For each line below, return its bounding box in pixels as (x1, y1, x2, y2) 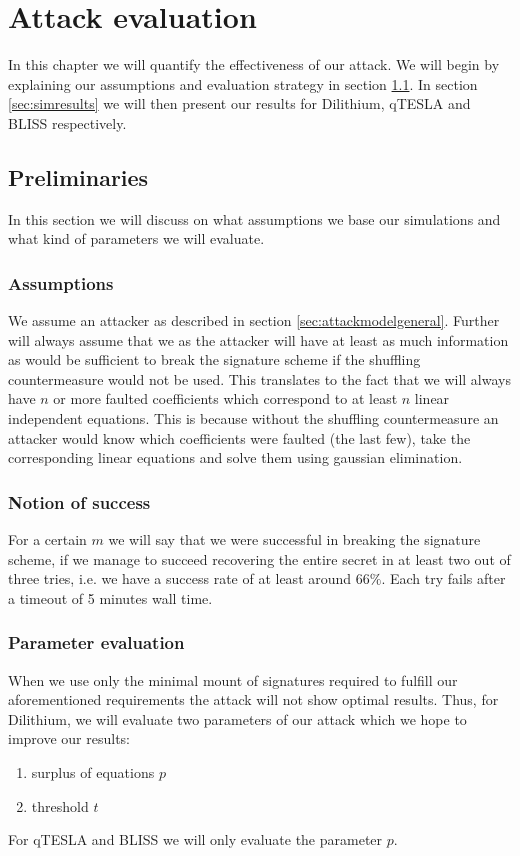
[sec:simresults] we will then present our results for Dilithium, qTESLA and (8, 93, 471, 114)
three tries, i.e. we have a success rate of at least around (8, 568, 352, 589)
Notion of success (8, 489, 151, 514)
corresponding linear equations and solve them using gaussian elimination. (8, 447, 463, 468)
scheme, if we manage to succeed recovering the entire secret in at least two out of (8, 548, 511, 569)
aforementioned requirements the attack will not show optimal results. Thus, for (8, 689, 499, 710)
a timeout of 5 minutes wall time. (8, 587, 213, 608)
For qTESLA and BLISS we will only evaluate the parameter (8, 829, 383, 850)
